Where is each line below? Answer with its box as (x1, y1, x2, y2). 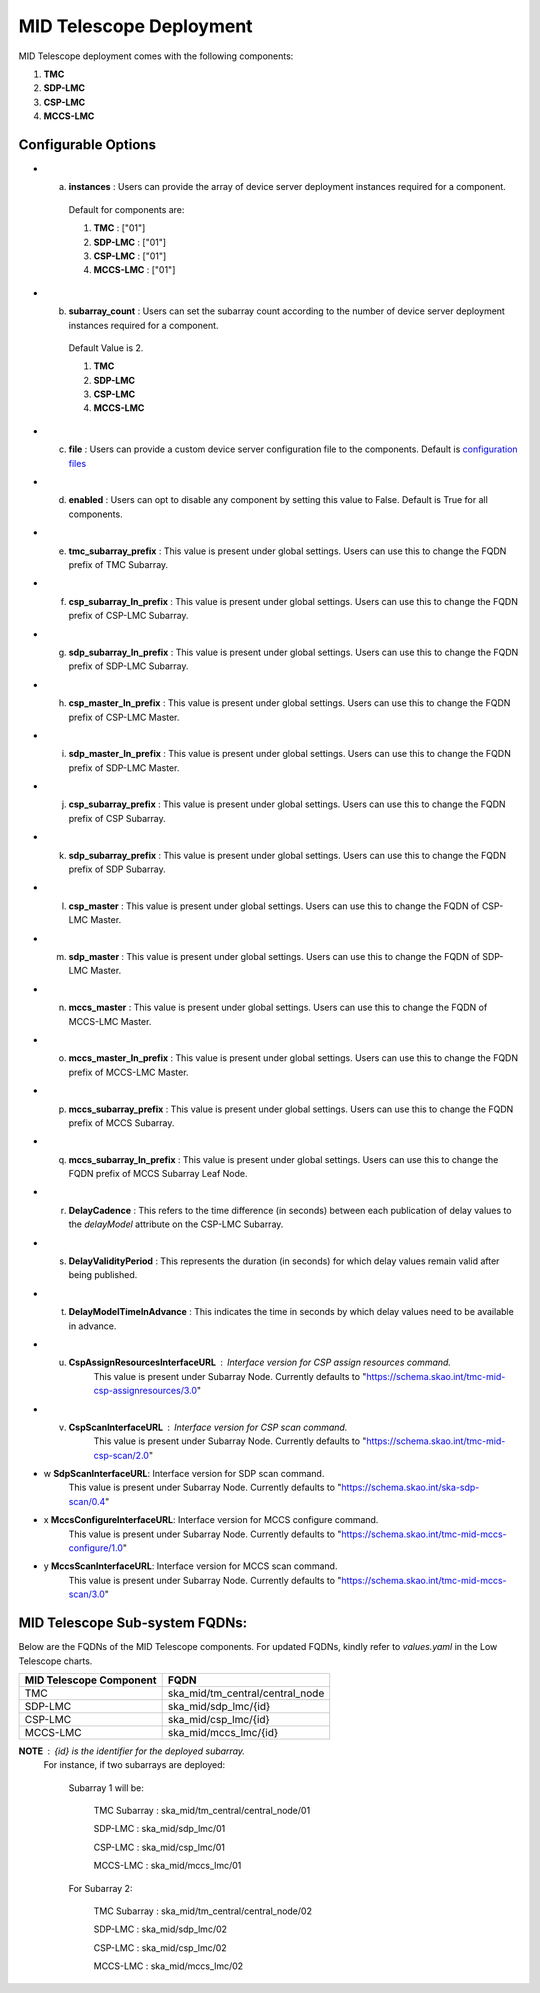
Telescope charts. (18, 1655, 93, 1667)
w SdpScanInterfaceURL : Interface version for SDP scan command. (43, 1468, 325, 1480)
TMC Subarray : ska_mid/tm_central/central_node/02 (93, 1905, 312, 1917)
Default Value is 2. (68, 341, 144, 354)
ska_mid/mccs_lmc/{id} (167, 1725, 279, 1739)
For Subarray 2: (68, 1882, 133, 1894)
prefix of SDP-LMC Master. (68, 761, 180, 774)
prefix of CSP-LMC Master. (68, 711, 180, 723)
